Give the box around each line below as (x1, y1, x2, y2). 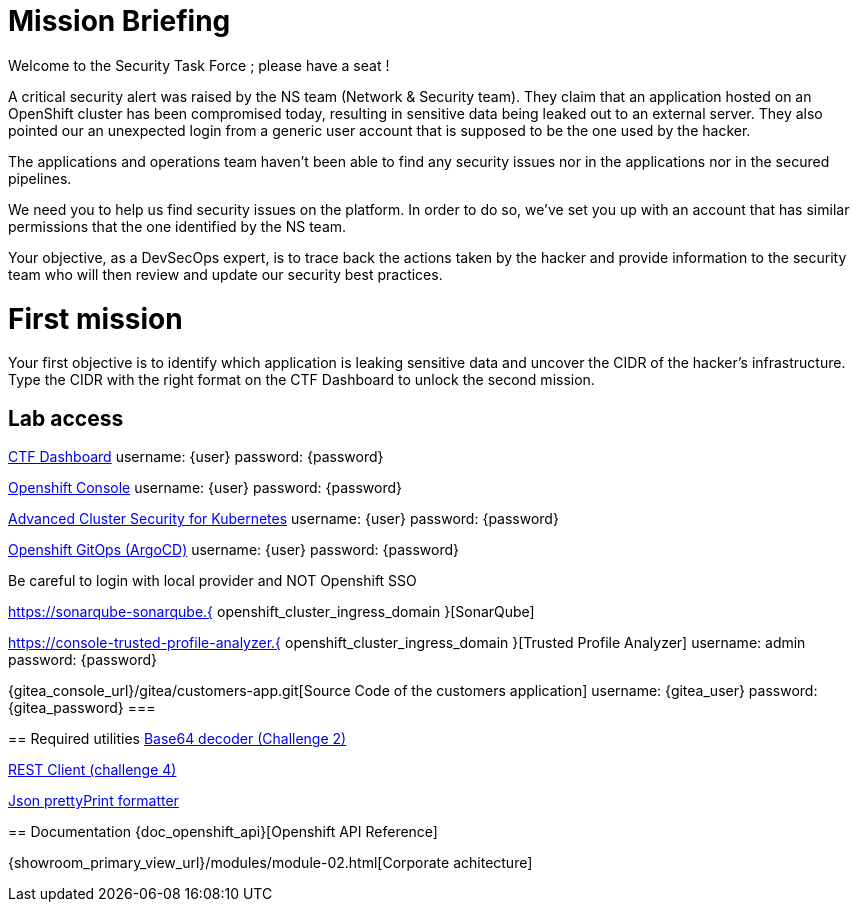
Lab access (8, 405, 124, 431)
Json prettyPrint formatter (8, 792, 179, 810)
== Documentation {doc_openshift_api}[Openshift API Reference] (8, 823, 438, 841)
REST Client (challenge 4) (8, 761, 177, 779)
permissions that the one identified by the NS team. (8, 217, 347, 235)
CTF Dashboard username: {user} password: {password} (8, 448, 384, 466)
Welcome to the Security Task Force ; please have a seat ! (8, 56, 390, 74)
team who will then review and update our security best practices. (8, 265, 443, 283)
